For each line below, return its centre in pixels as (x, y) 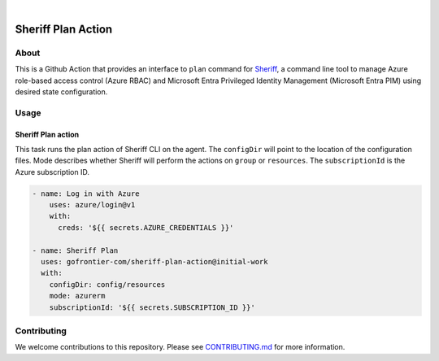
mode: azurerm (77, 296)
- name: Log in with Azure (86, 194)
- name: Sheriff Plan (75, 250)
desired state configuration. (61, 91)
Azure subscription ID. (52, 172)
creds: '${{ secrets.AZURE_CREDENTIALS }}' (146, 227)
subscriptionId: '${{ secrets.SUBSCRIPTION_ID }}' (152, 307)
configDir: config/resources (107, 284)
